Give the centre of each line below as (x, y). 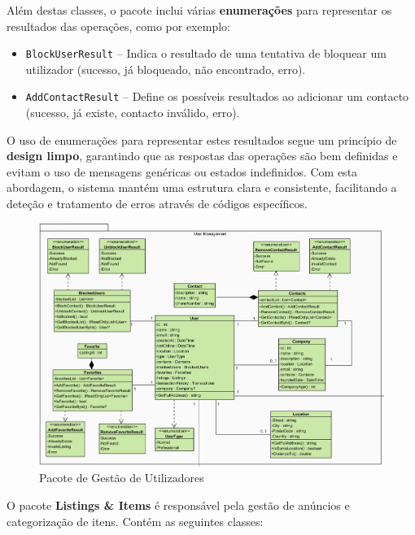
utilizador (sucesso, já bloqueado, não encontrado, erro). (166, 69)
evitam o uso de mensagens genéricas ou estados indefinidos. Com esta (182, 171)
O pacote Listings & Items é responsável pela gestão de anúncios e (178, 505)
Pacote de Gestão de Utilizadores (122, 478)
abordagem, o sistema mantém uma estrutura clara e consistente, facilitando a (202, 187)
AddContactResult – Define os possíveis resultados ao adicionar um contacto (217, 96)
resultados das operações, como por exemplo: (118, 26)
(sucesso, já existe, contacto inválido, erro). (133, 113)
